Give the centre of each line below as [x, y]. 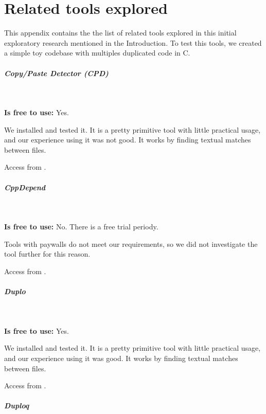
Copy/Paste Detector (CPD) [56, 73]
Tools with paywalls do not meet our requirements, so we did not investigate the [131, 244]
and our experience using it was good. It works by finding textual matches [121, 358]
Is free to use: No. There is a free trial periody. [81, 227]
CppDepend [25, 187]
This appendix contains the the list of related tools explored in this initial [120, 33]
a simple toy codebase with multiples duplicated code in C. [97, 53]
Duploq [17, 406]
